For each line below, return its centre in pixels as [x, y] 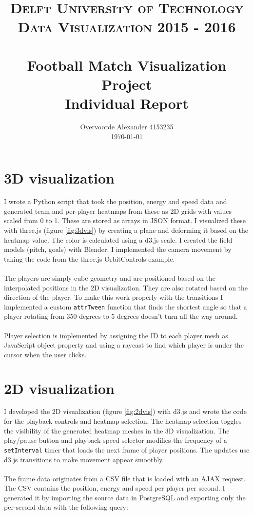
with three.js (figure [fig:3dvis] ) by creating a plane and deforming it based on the [126, 230]
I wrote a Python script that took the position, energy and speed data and [116, 201]
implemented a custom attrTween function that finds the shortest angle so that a [126, 306]
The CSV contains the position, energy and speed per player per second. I [115, 488]
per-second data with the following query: [66, 507]
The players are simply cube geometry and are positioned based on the [110, 278]
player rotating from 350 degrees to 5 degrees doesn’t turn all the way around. [121, 316]
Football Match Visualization [127, 65]
